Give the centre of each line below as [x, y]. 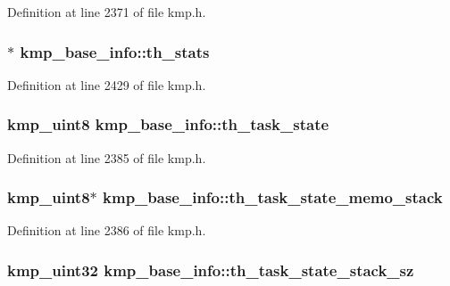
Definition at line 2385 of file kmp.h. [107, 157]
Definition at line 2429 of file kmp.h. [107, 84]
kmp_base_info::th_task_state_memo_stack [273, 197]
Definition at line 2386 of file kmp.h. [107, 230]
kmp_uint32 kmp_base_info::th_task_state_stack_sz [211, 270]
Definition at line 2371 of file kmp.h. [107, 12]
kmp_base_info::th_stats [115, 51]
